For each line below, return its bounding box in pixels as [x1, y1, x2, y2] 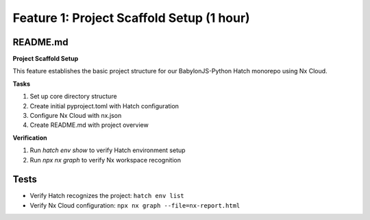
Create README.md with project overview [29, 121, 149, 130]
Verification [12, 134, 47, 142]
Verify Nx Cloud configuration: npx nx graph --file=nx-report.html [29, 201, 241, 209]
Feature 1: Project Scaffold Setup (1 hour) [12, 10, 250, 25]
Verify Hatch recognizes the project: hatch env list [29, 192, 184, 200]
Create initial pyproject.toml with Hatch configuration [29, 101, 180, 110]
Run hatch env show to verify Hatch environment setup [29, 146, 186, 154]
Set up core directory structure [29, 93, 117, 101]
